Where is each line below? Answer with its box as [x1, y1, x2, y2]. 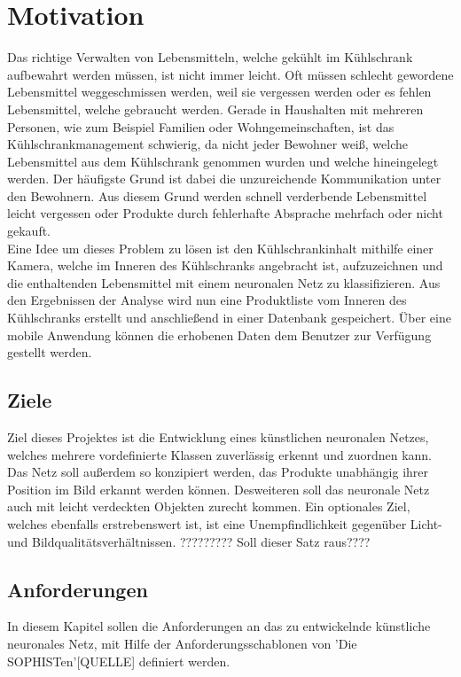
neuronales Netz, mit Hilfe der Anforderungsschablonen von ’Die [7, 634, 357, 652]
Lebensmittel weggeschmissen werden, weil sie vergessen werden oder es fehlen [7, 82, 432, 101]
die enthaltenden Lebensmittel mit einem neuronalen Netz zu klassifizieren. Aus [7, 273, 441, 292]
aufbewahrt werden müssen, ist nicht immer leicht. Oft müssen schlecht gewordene [7, 65, 454, 83]
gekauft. [7, 222, 51, 240]
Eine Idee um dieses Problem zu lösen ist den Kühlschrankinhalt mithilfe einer [7, 238, 434, 257]
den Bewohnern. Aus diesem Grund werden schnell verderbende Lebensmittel [7, 186, 427, 205]
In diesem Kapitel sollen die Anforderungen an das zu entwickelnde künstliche [7, 617, 431, 635]
